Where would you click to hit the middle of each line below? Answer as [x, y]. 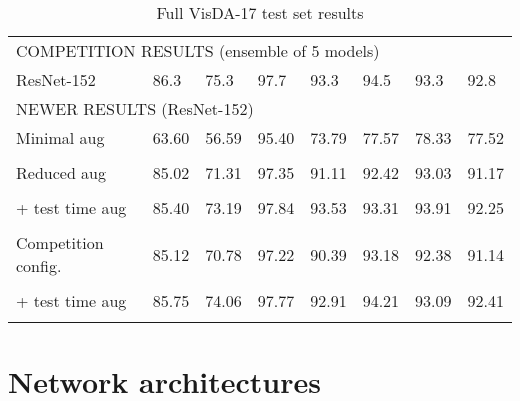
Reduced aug [61, 172]
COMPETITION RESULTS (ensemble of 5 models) [198, 50]
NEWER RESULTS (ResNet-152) [135, 108]
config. [39, 265]
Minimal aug [60, 137]
